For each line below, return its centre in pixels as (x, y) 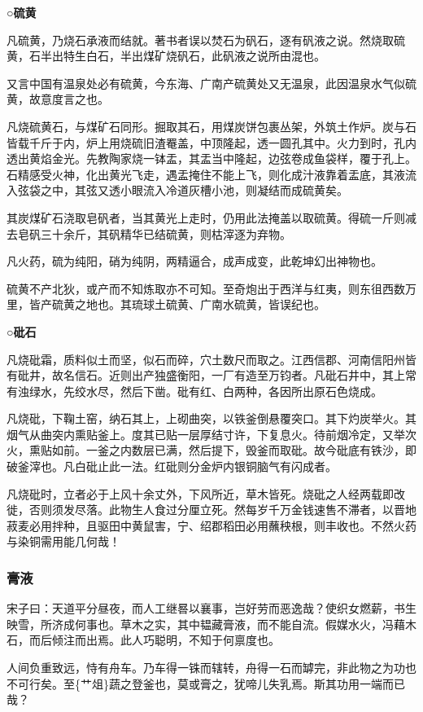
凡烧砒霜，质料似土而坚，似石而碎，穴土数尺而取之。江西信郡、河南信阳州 (206, 359)
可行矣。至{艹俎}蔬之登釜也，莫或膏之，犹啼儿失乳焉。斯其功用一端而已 (211, 683)
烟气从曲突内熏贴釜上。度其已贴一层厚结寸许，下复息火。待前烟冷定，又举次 (211, 434)
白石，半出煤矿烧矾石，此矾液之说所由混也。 (205, 56)
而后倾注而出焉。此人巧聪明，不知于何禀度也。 (154, 640)
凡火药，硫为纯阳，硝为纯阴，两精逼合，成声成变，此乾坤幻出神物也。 (194, 261)
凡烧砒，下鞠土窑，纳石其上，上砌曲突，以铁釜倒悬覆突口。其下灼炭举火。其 (211, 418)
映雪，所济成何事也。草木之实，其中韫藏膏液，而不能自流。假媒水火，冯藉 (206, 624)
